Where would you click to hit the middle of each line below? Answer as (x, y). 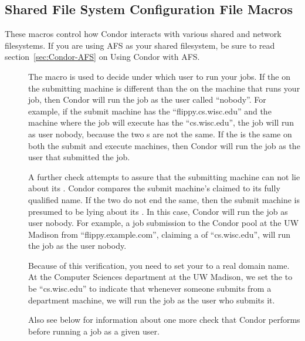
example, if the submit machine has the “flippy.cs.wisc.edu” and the (150, 111)
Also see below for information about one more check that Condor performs (164, 320)
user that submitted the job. (79, 157)
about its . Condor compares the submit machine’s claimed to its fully (154, 188)
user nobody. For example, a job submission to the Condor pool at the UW (164, 223)
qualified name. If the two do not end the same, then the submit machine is (164, 199)
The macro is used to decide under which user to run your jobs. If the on (159, 76)
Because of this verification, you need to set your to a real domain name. (159, 265)
